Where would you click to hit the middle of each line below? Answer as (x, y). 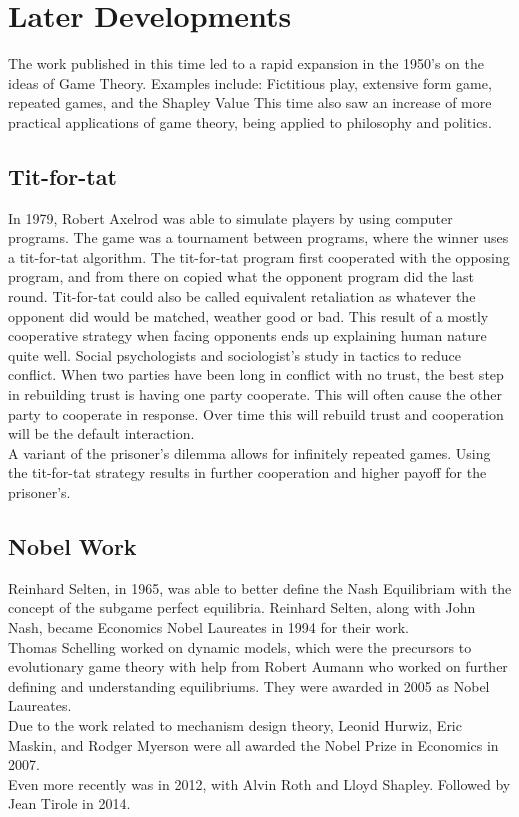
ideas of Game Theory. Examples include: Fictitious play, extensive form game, (250, 82)
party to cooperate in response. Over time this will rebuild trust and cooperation (256, 413)
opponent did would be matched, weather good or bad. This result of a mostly (248, 315)
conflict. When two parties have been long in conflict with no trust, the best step (256, 374)
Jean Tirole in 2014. (69, 803)
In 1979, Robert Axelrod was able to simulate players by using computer (230, 217)
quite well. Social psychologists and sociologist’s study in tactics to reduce (234, 354)
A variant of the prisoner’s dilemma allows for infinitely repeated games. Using (249, 452)
